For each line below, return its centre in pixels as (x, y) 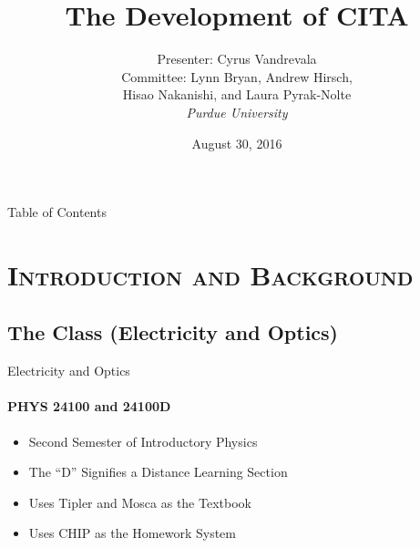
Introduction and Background (210, 274)
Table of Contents (57, 212)
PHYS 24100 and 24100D (89, 406)
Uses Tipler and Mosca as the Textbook (140, 502)
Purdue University (237, 112)
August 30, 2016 (237, 143)
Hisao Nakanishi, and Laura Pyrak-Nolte (237, 94)
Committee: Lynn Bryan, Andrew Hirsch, (237, 76)
